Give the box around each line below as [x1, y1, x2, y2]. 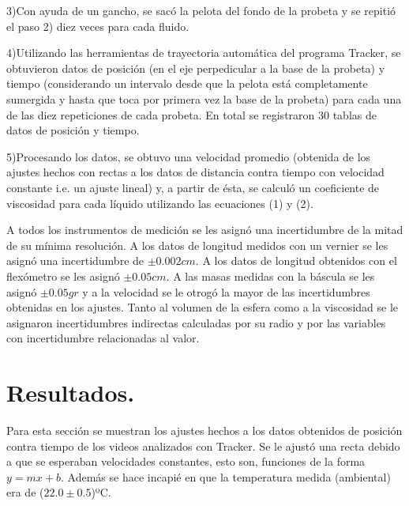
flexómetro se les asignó [6, 267, 120, 284]
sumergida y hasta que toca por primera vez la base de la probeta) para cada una [6, 90, 402, 107]
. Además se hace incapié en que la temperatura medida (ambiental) [60, 468, 391, 485]
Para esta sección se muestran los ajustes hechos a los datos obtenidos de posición [6, 422, 403, 438]
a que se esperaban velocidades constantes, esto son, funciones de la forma [6, 453, 366, 470]
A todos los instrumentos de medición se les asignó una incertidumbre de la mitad [6, 221, 403, 238]
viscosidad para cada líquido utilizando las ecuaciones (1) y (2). [6, 194, 313, 211]
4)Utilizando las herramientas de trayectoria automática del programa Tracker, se [6, 44, 401, 61]
